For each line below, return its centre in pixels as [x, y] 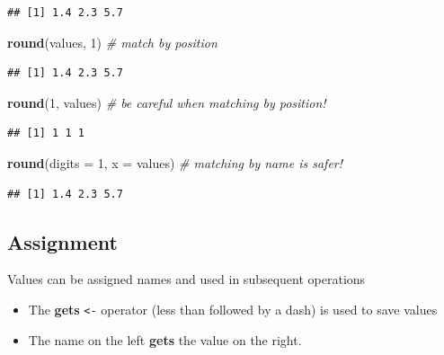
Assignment [62, 241]
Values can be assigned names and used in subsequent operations [186, 279]
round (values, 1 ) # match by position [112, 42]
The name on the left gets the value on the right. [165, 339]
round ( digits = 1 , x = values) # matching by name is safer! [175, 162]
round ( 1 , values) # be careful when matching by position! [167, 102]
